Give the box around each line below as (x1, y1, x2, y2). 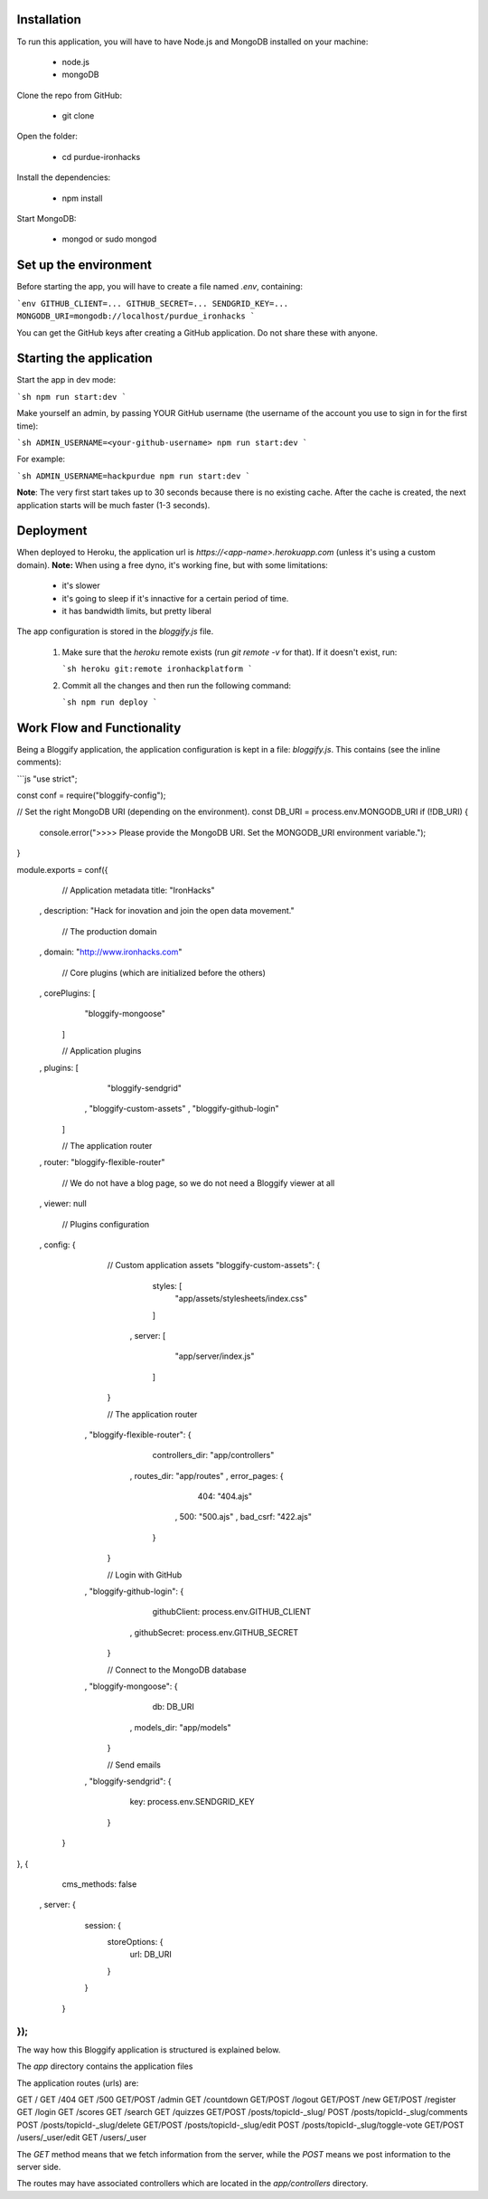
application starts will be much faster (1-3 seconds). (16, 499, 211, 510)
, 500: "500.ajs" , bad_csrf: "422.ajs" (174, 1512, 312, 1522)
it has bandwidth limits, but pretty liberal (61, 606, 211, 616)
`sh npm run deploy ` (61, 697, 158, 707)
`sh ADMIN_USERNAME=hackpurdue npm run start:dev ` (16, 470, 251, 481)
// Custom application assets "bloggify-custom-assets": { (107, 1260, 321, 1271)
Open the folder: (16, 131, 79, 142)
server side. (16, 2161, 61, 2172)
